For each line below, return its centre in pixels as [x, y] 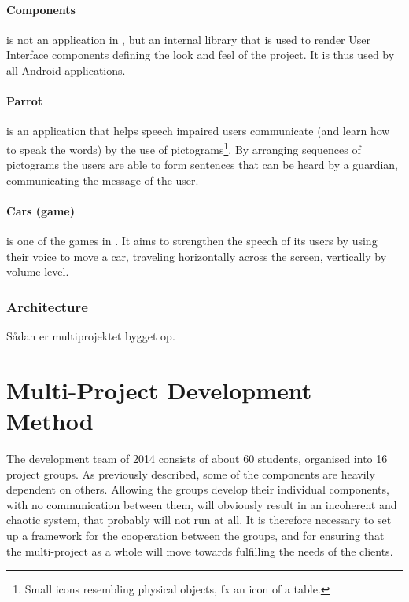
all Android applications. [66, 70]
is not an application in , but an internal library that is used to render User [188, 39]
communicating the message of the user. [103, 180]
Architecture [47, 306]
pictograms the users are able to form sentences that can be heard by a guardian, [202, 165]
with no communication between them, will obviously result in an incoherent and [202, 504]
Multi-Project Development [159, 389]
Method [50, 421]
